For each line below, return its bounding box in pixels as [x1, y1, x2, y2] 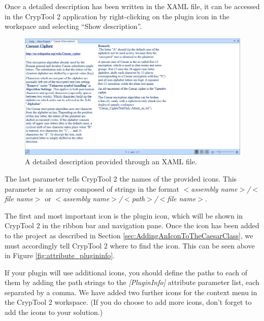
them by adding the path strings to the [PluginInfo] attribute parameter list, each [5, 277, 259, 288]
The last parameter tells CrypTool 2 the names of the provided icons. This [5, 173, 237, 184]
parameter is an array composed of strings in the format [5, 183, 179, 194]
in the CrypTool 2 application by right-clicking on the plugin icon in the [5, 11, 229, 21]
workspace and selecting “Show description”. [5, 21, 142, 31]
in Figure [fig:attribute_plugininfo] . [5, 250, 115, 261]
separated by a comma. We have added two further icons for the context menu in [5, 287, 257, 297]
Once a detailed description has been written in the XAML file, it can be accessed [5, 1, 260, 11]
